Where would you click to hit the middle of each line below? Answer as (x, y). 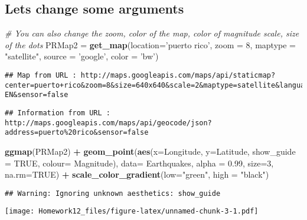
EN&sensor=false (37, 95)
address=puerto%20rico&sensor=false (77, 133)
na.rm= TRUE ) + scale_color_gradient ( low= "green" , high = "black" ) (137, 174)
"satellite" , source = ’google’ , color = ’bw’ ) (82, 56)
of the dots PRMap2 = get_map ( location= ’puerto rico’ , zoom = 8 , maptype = (151, 44)
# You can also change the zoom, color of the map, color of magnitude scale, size (152, 33)
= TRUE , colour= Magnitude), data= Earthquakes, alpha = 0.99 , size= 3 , (139, 163)
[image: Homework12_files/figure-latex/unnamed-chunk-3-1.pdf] (132, 211)
